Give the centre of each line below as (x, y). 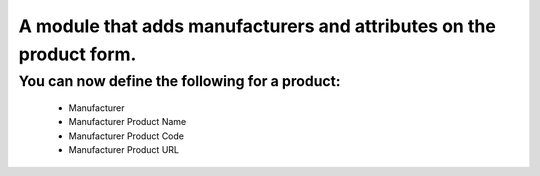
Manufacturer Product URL (124, 150)
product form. (77, 54)
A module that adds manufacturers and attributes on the (257, 26)
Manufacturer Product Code (126, 136)
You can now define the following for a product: (179, 81)
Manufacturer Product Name (127, 122)
